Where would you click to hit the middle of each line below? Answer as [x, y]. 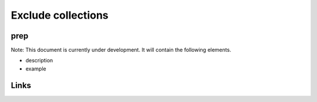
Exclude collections [60, 15]
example [36, 68]
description [39, 61]
